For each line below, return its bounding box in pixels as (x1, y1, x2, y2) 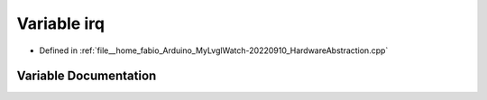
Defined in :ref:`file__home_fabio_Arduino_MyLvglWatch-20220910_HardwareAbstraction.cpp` (39, 45, 389, 56)
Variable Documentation (16, 68, 157, 84)
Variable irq (16, 14, 106, 33)
